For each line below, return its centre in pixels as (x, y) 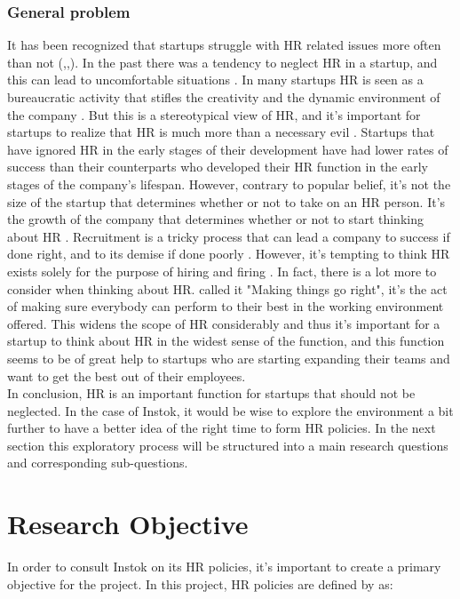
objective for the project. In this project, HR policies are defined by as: (200, 583)
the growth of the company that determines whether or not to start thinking (215, 219)
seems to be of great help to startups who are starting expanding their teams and (229, 358)
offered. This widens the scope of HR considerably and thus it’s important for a (224, 323)
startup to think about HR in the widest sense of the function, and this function (226, 341)
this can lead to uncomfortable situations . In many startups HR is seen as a (215, 80)
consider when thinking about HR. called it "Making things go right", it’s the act (227, 288)
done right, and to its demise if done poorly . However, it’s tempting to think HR (229, 254)
